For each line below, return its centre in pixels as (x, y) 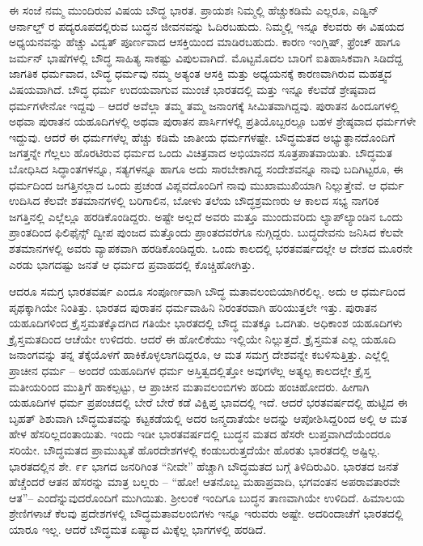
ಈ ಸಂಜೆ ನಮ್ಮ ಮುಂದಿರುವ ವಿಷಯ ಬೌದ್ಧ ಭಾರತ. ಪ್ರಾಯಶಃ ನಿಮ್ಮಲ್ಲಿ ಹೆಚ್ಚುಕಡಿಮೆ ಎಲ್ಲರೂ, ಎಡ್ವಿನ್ (194, 10)
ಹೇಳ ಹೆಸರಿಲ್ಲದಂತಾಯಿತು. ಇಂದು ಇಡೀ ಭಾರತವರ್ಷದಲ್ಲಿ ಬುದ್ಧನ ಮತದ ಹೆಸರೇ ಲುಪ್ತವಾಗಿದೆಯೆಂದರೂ (200, 434)
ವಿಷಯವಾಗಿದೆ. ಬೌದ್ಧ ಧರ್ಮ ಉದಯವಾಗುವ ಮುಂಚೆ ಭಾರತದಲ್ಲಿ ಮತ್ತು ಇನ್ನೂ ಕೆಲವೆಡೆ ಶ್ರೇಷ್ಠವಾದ (192, 89)
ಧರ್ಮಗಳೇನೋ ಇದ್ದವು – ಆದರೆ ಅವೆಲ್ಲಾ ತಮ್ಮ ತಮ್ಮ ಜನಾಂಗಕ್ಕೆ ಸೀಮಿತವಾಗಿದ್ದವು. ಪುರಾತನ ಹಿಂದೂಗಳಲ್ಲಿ (204, 105)
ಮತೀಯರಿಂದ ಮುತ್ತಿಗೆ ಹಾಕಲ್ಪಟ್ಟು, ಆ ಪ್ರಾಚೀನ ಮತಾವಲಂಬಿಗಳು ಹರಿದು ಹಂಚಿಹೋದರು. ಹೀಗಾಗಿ (189, 386)
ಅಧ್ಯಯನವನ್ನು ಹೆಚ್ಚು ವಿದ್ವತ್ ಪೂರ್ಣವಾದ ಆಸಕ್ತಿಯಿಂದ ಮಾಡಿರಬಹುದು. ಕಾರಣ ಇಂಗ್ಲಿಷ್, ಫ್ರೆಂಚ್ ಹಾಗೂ (205, 42)
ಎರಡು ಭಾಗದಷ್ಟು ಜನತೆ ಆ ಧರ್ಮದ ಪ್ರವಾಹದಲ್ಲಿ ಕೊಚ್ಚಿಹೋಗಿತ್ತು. (132, 264)
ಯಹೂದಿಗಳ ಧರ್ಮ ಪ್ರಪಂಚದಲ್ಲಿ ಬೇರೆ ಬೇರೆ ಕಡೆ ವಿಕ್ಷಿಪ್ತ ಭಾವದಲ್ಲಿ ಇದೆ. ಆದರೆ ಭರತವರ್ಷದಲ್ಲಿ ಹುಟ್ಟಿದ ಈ (208, 402)
